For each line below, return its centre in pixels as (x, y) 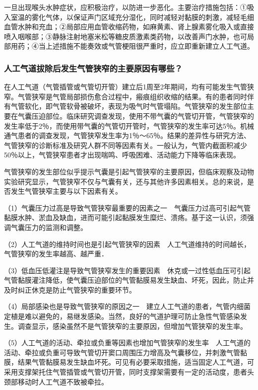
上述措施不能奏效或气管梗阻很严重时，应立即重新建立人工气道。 (150, 46)
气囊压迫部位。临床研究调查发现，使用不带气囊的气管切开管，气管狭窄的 (136, 116)
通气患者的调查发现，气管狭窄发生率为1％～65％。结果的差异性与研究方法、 (127, 135)
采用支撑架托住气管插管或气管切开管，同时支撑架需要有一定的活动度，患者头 (129, 372)
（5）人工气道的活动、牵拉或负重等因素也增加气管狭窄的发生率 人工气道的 (127, 343)
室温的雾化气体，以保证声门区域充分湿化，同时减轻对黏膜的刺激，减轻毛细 (132, 17)
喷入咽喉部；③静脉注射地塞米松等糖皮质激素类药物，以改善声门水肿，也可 (126, 36)
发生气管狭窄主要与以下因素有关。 (66, 191)
